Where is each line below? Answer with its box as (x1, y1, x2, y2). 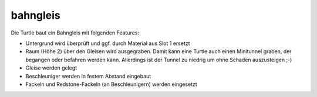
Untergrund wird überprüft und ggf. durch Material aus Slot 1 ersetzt (25, 40, 190, 47)
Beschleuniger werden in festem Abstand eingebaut (25, 72, 151, 79)
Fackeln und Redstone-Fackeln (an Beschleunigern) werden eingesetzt (25, 81, 198, 88)
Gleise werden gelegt (25, 64, 77, 71)
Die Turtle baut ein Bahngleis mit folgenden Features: (11, 29, 140, 36)
